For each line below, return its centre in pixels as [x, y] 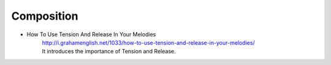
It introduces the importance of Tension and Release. [109, 52]
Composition [45, 16]
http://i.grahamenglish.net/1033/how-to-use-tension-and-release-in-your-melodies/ [148, 42]
